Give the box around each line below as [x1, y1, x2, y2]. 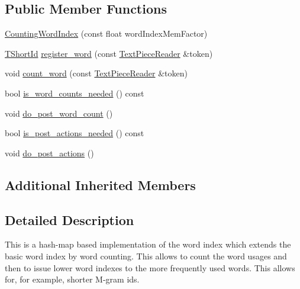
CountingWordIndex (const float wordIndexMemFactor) [5, 27, 208, 40]
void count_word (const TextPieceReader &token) [5, 67, 188, 79]
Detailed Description [5, 210, 134, 229]
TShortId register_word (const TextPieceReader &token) [5, 47, 213, 59]
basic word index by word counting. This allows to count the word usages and [5, 249, 287, 262]
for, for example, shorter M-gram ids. [5, 273, 140, 285]
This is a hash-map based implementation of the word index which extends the [5, 238, 291, 251]
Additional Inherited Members [5, 175, 196, 194]
